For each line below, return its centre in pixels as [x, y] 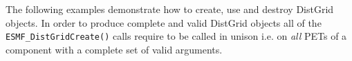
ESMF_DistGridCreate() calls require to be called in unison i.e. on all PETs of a [176, 36]
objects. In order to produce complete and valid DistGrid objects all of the [164, 22]
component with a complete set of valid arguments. [114, 49]
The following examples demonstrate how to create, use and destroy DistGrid [170, 9]
